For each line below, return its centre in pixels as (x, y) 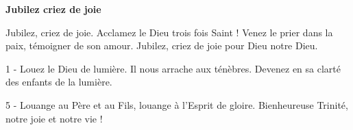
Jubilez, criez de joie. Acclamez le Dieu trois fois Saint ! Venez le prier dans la (169, 32)
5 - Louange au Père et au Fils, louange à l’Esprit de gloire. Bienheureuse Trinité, (177, 104)
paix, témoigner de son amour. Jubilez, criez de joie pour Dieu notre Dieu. (162, 45)
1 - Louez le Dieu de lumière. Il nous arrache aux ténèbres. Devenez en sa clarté (173, 68)
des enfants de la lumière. (59, 82)
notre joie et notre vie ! (54, 118)
